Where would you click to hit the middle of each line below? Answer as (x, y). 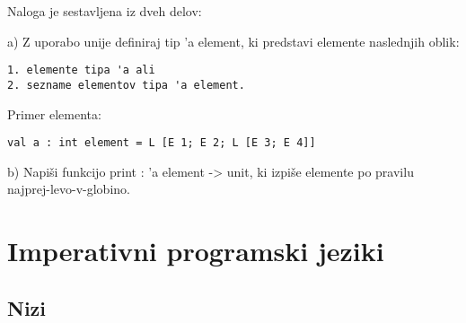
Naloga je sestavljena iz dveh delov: (105, 11)
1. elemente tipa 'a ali (81, 70)
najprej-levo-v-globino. (69, 189)
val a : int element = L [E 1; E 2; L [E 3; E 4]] (162, 143)
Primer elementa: (54, 113)
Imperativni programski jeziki (196, 251)
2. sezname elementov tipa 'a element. (126, 85)
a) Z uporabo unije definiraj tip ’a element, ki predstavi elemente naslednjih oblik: (233, 41)
